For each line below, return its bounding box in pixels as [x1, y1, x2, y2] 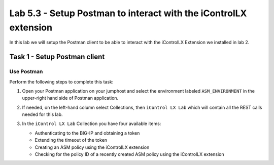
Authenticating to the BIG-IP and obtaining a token [35, 130, 140, 136]
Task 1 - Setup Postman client [9, 53, 105, 61]
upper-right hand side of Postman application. [22, 95, 119, 101]
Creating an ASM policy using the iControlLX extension [35, 144, 150, 150]
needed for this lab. [22, 111, 63, 117]
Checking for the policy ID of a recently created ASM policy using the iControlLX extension [35, 151, 224, 157]
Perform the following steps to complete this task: [9, 78, 114, 85]
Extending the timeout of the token [35, 137, 108, 143]
